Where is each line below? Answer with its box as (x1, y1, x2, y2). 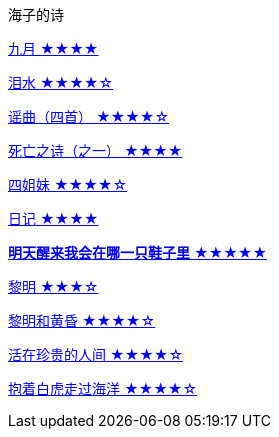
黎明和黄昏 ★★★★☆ (8, 312, 156, 329)
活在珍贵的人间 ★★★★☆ (8, 346, 184, 363)
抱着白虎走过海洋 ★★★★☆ (8, 380, 198, 397)
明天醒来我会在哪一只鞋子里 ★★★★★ (8, 244, 268, 261)
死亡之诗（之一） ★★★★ (8, 142, 183, 159)
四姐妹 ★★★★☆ (8, 176, 128, 193)
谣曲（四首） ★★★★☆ (8, 108, 170, 125)
